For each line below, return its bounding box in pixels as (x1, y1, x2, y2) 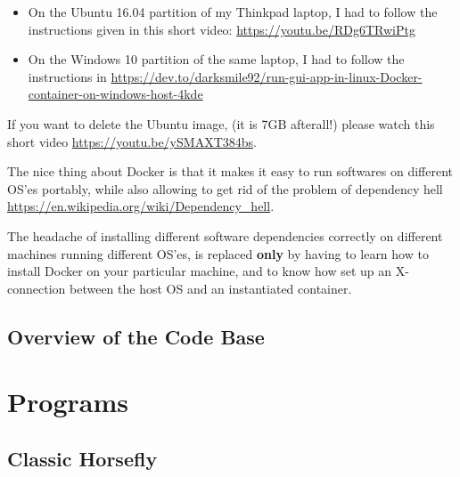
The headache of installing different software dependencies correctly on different (7, 226, 443, 245)
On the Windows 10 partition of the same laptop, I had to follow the (28, 50, 405, 69)
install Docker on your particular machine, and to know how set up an (7, 262, 392, 280)
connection (7, 279, 66, 297)
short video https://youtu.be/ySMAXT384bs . (7, 132, 257, 150)
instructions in (28, 67, 107, 85)
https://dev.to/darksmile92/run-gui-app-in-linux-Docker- (111, 67, 423, 85)
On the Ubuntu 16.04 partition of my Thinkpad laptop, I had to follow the (28, 3, 438, 20)
